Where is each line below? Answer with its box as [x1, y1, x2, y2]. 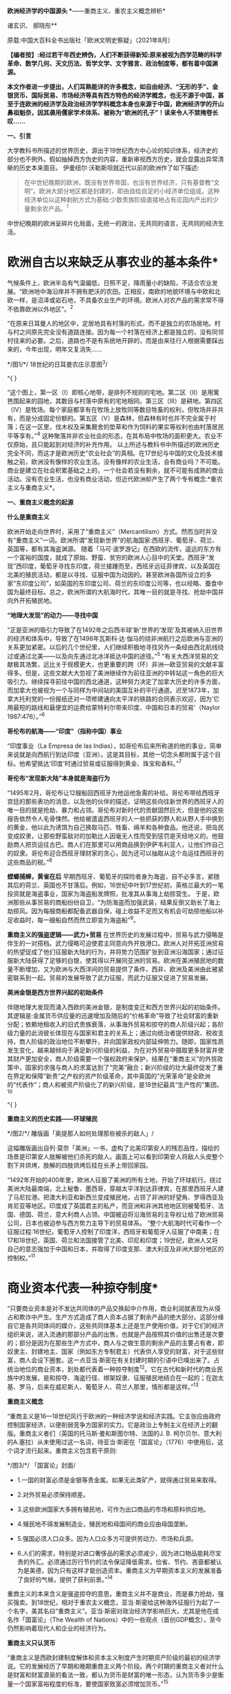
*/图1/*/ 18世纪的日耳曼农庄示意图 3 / [7, 359, 108, 368]
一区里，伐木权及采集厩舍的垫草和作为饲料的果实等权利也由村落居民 [30, 422, 224, 430]
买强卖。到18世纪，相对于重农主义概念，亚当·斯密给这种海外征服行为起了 [7, 1598, 214, 1606]
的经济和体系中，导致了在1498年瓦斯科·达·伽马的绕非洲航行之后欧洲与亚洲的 [7, 634, 223, 642]
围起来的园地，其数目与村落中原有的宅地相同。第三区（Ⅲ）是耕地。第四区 [12, 397, 223, 405]
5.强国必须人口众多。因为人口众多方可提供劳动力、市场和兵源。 [16, 1534, 197, 1542]
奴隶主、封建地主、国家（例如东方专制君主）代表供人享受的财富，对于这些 [7, 1348, 218, 1356]
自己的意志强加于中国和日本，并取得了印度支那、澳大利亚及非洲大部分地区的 [7, 1244, 224, 1253]
